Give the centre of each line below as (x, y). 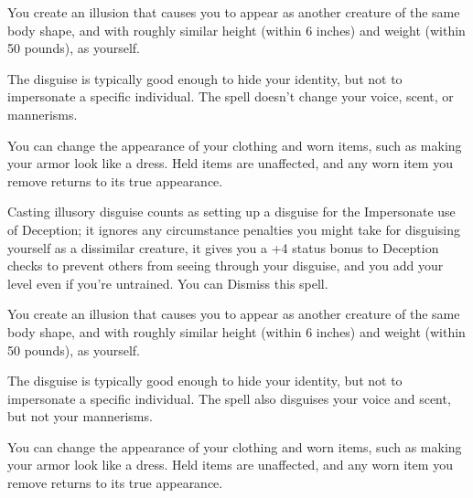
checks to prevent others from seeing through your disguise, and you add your (226, 265)
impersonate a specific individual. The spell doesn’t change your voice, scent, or (231, 96)
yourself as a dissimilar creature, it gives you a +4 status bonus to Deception (223, 247)
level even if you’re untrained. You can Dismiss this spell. (168, 283)
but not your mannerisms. (80, 416)
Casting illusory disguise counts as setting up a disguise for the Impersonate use (231, 212)
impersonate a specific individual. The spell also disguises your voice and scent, (229, 398)
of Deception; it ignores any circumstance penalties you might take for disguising (234, 229)
